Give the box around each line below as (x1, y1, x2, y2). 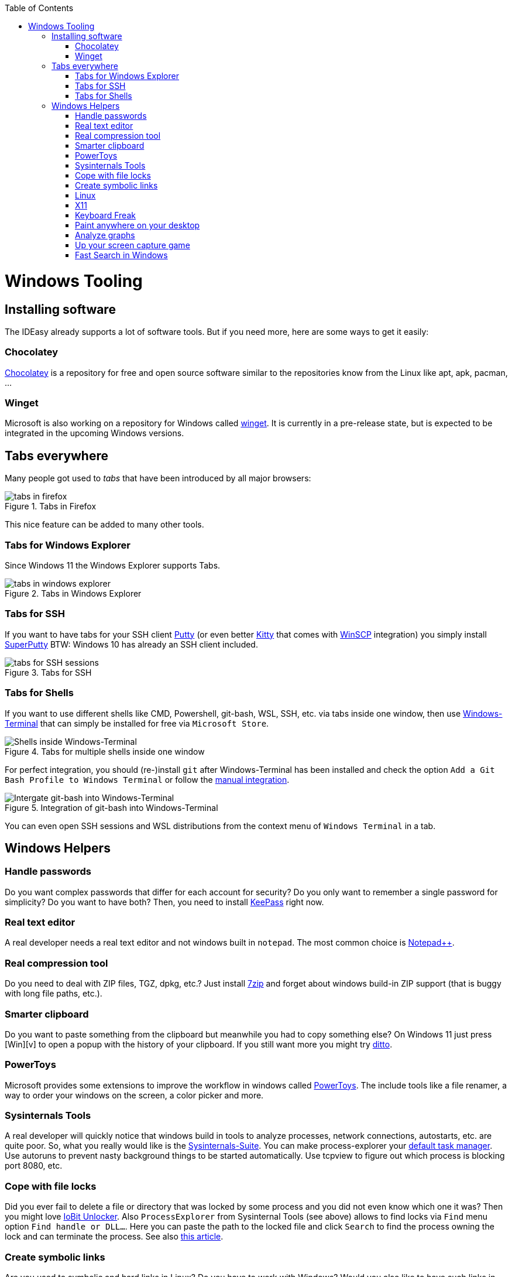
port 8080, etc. (5, 1160, 63, 1171)
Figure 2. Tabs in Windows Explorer (5, 588, 142, 599)
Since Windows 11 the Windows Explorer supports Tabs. (5, 560, 221, 571)
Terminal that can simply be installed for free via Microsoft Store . (5, 718, 269, 728)
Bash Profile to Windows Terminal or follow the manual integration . (5, 774, 290, 785)
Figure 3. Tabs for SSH (5, 667, 92, 677)
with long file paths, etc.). (5, 988, 102, 999)
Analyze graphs (75, 230, 135, 240)
